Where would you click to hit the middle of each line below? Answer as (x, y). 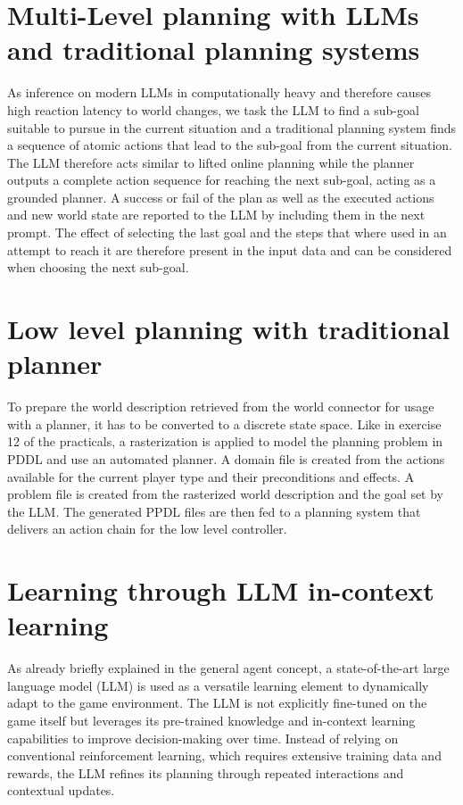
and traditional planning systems (214, 50)
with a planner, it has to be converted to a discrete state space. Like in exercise (224, 423)
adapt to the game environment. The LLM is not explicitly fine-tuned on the (217, 703)
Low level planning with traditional (229, 329)
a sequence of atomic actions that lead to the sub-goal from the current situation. (230, 145)
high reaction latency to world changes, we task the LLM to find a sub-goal (213, 109)
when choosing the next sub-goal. (98, 267)
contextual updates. (61, 790)
